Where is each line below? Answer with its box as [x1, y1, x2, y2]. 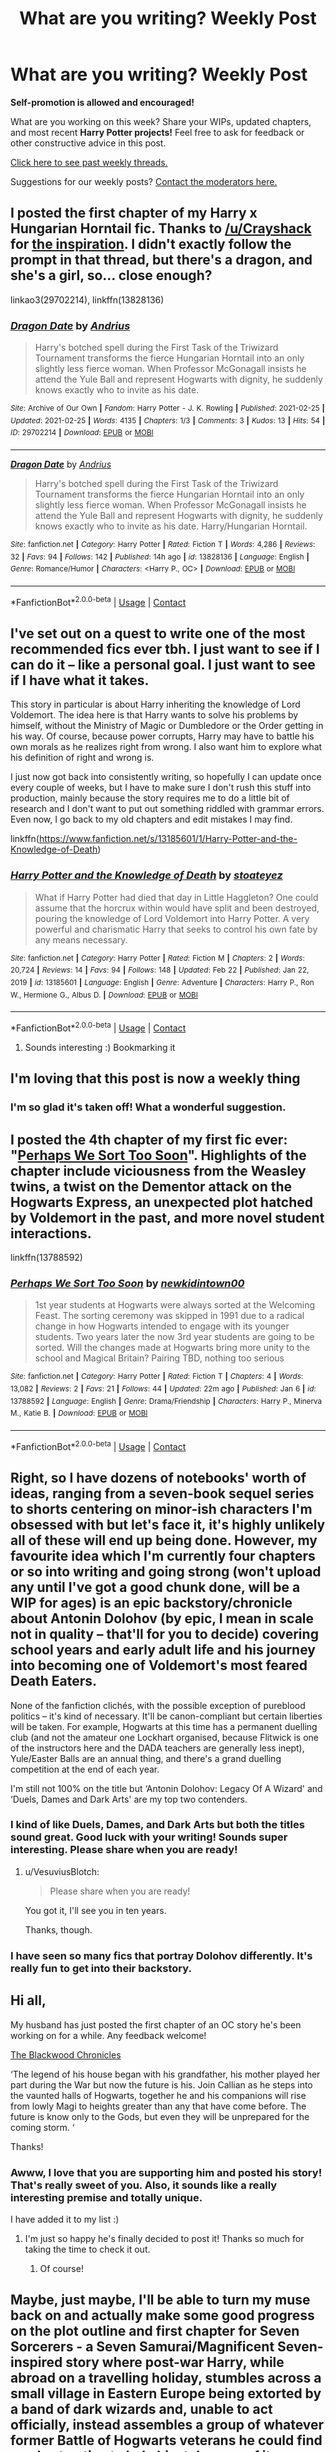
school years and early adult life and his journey [10, 1642, 316, 1659]
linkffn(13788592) [10, 1252, 83, 1264]
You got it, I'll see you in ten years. [24, 1904, 167, 1916]
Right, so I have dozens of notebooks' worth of [10, 1470, 307, 1487]
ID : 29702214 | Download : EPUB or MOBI [10, 428, 154, 438]
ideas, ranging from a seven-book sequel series [10, 1485, 315, 1502]
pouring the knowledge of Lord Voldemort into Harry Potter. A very [34, 912, 310, 924]
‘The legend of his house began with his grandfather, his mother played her [10, 2068, 321, 2080]
